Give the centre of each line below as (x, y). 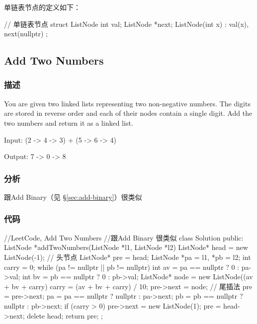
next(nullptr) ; (26, 34)
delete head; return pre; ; (65, 315)
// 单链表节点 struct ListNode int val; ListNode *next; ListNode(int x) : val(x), (127, 24)
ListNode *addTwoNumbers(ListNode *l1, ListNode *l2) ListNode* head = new (126, 247)
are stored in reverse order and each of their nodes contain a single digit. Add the (128, 113)
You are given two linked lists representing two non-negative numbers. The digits (127, 103)
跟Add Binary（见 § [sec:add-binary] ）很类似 (73, 197)
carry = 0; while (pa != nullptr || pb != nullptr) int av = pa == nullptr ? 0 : (122, 267)
